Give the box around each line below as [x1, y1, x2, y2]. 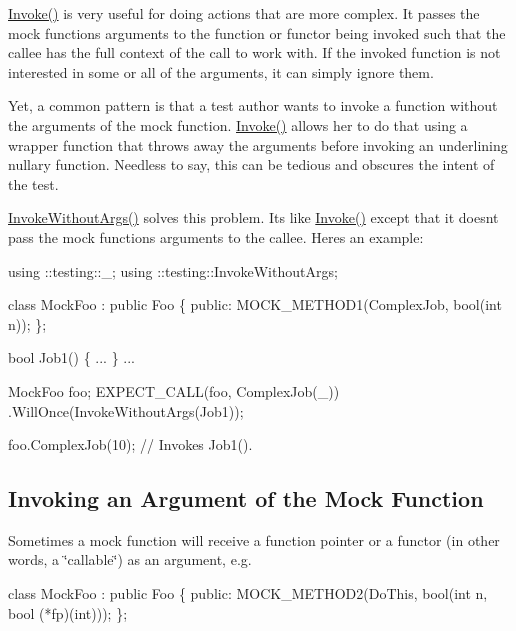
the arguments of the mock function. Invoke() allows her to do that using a [8, 114, 468, 135]
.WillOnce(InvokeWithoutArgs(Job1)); [8, 400, 244, 421]
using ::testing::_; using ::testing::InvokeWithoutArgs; [8, 260, 338, 281]
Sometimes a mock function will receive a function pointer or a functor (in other [8, 529, 500, 550]
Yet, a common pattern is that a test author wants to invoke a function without [8, 95, 498, 116]
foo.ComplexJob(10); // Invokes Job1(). [8, 434, 253, 455]
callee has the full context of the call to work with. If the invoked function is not [8, 42, 501, 63]
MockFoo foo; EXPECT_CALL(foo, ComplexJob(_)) [8, 380, 340, 401]
